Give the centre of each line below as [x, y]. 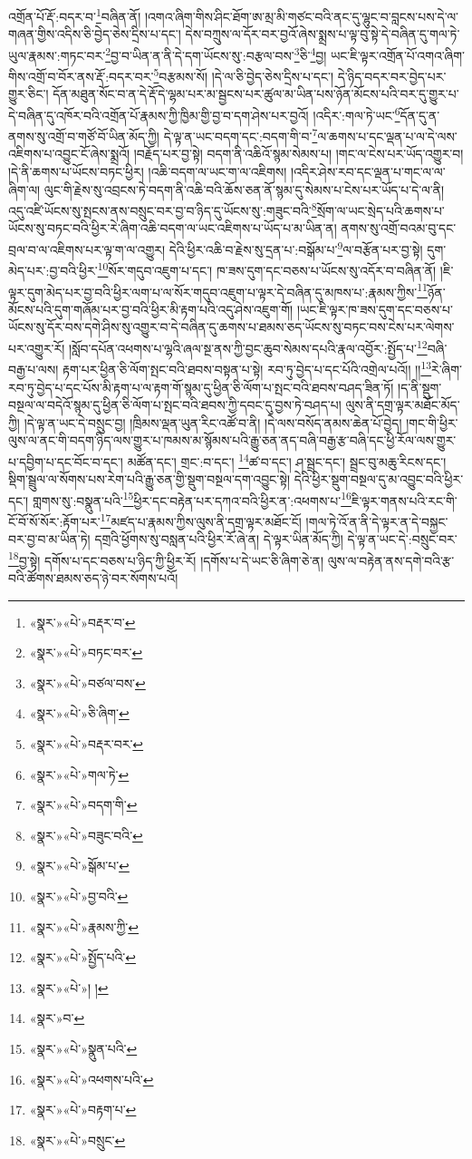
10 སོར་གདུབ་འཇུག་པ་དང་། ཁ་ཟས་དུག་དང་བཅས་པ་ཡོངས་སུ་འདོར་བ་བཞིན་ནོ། [267, 269]
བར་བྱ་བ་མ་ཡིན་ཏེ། [49, 539]
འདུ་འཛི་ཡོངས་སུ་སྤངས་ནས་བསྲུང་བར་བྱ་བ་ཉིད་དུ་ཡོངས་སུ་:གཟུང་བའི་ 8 [163, 209]
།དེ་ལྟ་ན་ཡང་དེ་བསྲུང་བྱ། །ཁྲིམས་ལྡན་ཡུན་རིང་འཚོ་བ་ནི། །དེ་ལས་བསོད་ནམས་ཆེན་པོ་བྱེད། [213, 422]
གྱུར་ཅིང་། [29, 94]
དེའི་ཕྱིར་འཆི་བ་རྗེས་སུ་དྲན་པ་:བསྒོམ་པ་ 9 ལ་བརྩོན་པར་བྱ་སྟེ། [296, 248]
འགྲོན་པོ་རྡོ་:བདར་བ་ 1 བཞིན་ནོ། [75, 15]
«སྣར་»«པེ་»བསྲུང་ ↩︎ [77, 1140]
